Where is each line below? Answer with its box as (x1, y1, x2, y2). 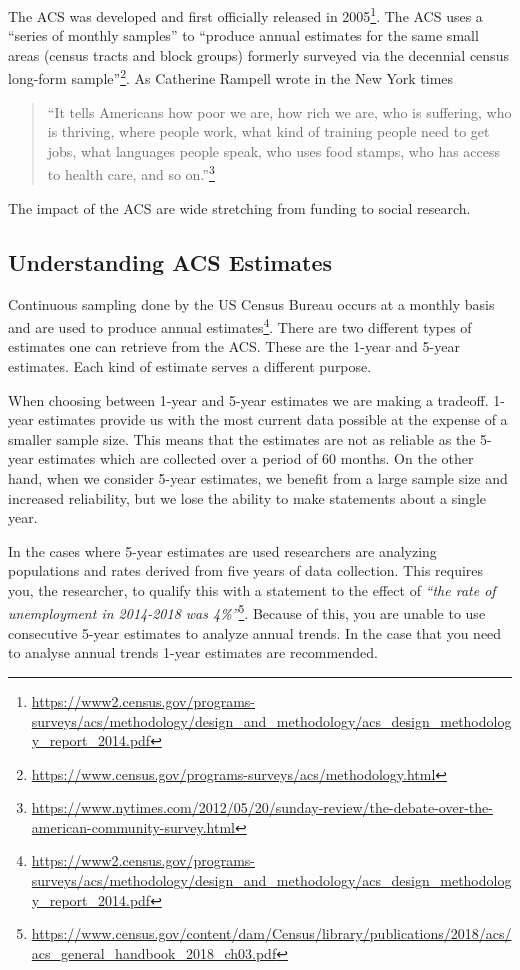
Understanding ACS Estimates (8, 246, 333, 277)
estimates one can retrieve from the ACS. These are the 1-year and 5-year (8, 336, 460, 357)
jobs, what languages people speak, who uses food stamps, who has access (47, 140, 501, 161)
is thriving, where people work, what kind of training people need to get (47, 121, 490, 142)
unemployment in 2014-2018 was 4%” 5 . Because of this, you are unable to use (8, 600, 486, 624)
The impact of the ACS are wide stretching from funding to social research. (8, 197, 471, 218)
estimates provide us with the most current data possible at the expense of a (38, 409, 508, 430)
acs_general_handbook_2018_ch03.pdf (31, 942, 277, 963)
